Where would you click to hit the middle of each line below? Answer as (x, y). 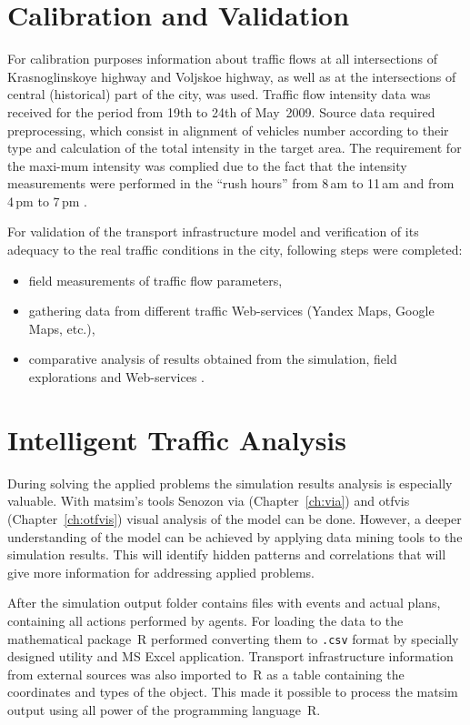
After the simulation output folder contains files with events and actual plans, (224, 603)
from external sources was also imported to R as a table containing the (206, 674)
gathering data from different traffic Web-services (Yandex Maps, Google (231, 311)
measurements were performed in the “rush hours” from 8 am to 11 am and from (231, 183)
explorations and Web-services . (117, 377)
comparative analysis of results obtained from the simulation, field (213, 359)
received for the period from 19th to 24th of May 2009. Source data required (221, 111)
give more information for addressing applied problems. (161, 572)
